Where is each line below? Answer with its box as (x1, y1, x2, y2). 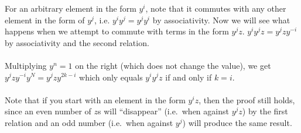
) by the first (242, 105, 288, 117)
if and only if (165, 71, 212, 83)
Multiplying (5, 59, 47, 71)
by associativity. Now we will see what (152, 13, 290, 26)
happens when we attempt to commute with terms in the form (5, 25, 229, 37)
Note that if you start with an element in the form (5, 93, 186, 106)
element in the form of (5, 13, 85, 26)
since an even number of (5, 105, 91, 117)
